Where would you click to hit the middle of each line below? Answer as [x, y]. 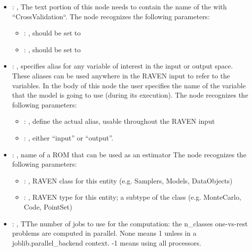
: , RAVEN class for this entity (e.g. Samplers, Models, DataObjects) [128, 180]
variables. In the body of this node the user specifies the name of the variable [129, 85]
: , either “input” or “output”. [69, 137]
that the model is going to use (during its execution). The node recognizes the [130, 95]
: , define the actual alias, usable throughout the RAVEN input [119, 121]
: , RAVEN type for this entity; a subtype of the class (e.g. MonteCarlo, [132, 197]
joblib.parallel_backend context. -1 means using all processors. [107, 242]
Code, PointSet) [48, 206]
